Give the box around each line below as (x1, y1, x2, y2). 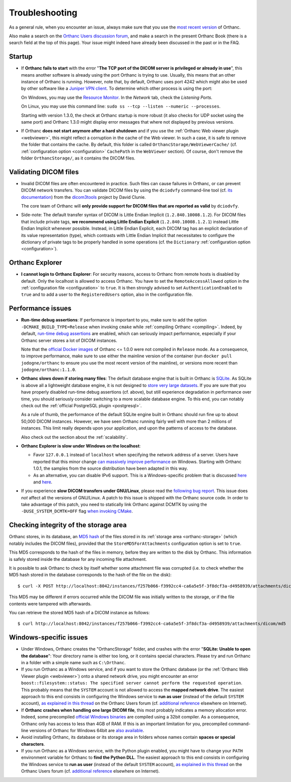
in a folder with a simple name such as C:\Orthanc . (21, 659, 126, 665)
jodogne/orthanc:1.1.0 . (21, 367, 77, 373)
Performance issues (9, 304, 72, 313)
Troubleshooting (9, 7, 78, 18)
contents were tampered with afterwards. (9, 601, 92, 606)
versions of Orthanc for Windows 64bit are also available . (29, 727, 145, 733)
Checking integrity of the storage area (9, 521, 127, 529)
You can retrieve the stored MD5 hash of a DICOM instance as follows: (9, 609, 150, 615)
